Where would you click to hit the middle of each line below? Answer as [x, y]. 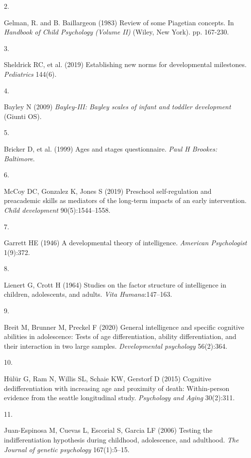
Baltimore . [19, 158]
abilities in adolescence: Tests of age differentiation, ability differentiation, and [120, 336]
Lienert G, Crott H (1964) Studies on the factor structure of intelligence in [115, 284]
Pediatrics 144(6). [30, 74]
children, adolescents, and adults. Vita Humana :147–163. [88, 294]
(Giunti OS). [23, 116]
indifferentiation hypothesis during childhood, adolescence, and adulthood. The [121, 440]
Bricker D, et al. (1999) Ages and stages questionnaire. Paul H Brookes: [111, 148]
